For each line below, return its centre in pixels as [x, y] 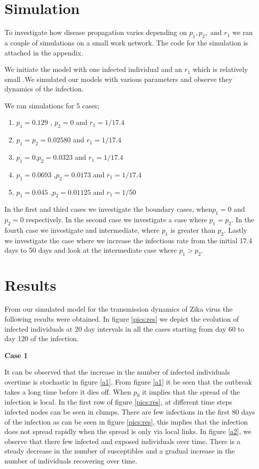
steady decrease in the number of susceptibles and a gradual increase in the [120, 451]
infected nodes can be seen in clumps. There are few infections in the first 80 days [130, 411]
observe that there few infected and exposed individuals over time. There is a [123, 441]
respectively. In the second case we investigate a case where [117, 220]
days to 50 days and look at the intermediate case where [91, 250]
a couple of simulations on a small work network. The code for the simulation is [127, 42]
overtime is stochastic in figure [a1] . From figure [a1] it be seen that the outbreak [128, 381]
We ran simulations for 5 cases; [52, 105]
